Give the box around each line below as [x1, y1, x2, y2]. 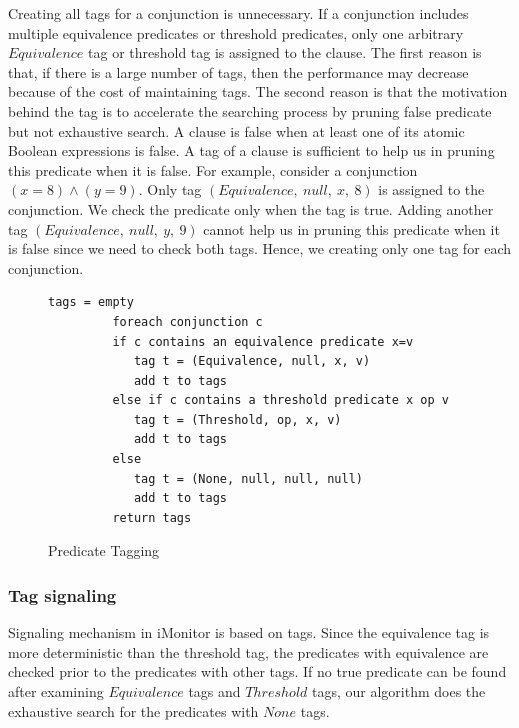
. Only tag [138, 179, 202, 200]
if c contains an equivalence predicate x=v [112, 334, 414, 349]
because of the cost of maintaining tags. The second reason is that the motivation [8, 81, 508, 102]
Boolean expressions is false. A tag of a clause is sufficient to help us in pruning [8, 140, 495, 161]
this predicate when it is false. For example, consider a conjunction [8, 159, 418, 180]
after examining [8, 681, 104, 702]
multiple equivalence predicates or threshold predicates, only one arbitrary [8, 22, 464, 43]
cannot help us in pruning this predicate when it [203, 218, 500, 239]
